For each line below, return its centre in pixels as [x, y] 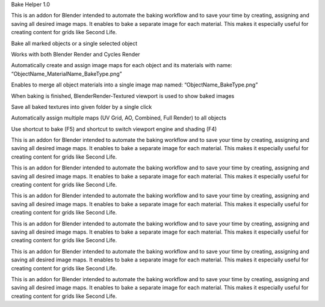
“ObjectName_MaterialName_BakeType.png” [67, 74]
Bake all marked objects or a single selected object [74, 43]
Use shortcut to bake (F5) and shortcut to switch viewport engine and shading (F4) [114, 129]
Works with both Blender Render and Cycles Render [76, 54]
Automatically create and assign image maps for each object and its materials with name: [122, 65]
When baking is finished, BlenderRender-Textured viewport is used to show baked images [123, 96]
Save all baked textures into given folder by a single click [82, 107]
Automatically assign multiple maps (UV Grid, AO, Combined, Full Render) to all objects [119, 118]
